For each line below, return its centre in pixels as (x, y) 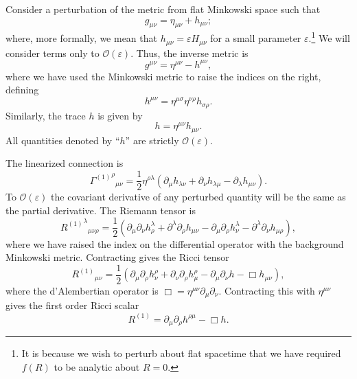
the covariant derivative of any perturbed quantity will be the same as (198, 197)
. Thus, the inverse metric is (189, 53)
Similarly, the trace (46, 115)
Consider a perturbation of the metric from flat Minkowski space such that (163, 9)
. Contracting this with (267, 291)
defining (22, 90)
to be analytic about (97, 366)
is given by (120, 115)
